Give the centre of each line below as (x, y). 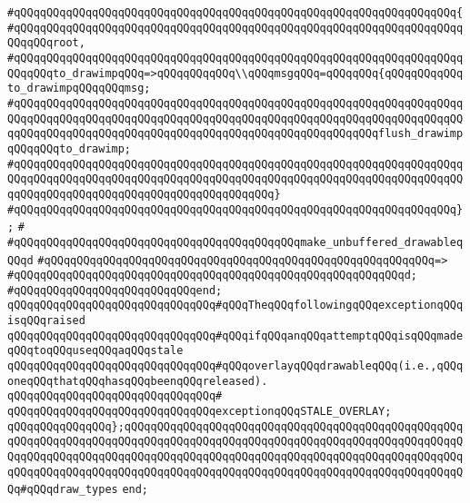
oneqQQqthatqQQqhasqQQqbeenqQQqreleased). (138, 381)
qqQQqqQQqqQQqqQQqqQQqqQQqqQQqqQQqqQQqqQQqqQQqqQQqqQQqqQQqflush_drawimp (235, 134)
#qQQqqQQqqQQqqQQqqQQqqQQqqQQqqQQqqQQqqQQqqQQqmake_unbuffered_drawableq (235, 242)
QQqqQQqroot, (46, 43)
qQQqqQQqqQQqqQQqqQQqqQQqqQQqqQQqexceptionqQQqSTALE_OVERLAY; (200, 412)
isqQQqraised (46, 321)
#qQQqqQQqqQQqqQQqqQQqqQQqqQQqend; (115, 290)
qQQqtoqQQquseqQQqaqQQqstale (95, 351)
